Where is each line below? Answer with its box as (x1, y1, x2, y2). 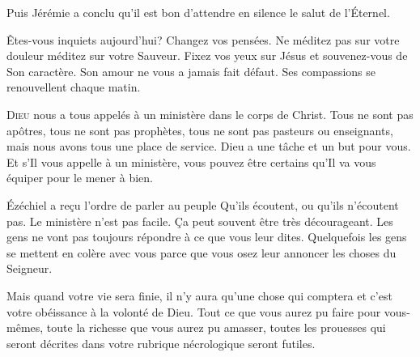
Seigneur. (6, 260, 53, 277)
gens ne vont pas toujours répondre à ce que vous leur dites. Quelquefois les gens (6, 228, 407, 245)
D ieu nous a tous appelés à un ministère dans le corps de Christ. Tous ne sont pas (6, 105, 414, 122)
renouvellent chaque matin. (6, 79, 141, 96)
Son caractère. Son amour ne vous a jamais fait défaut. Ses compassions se (6, 62, 376, 79)
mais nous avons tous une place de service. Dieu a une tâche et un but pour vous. (6, 138, 411, 155)
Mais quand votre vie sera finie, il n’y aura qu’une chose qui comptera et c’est (6, 287, 392, 304)
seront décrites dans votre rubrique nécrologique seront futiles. (6, 334, 316, 351)
